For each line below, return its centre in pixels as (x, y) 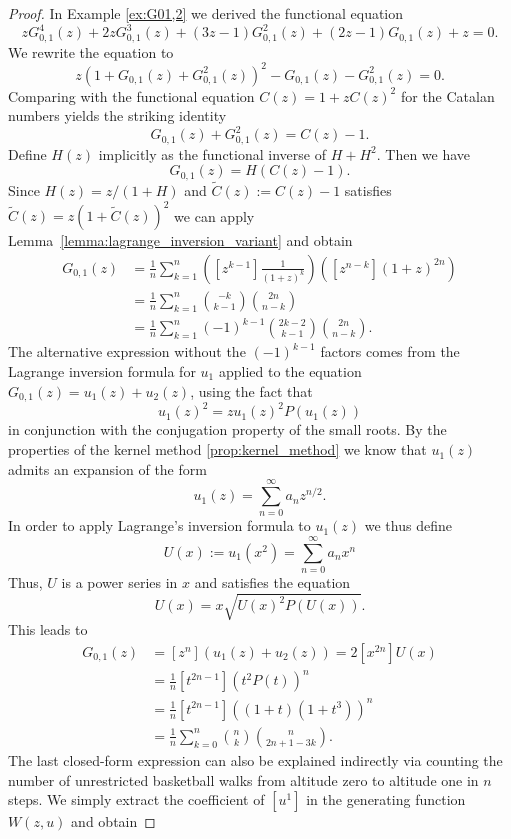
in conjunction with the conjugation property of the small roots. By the (227, 429)
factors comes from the (390, 351)
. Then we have (423, 153)
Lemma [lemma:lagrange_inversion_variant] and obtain (180, 240)
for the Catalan (447, 95)
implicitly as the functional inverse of (212, 153)
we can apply (214, 215)
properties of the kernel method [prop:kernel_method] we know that (217, 449)
